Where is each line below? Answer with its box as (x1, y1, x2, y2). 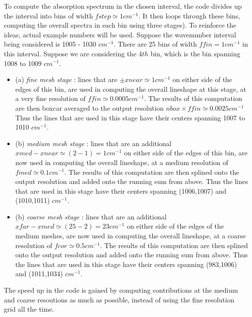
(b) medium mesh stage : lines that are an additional (15, 138, 172, 148)
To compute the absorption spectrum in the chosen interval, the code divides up (4, 1, 242, 11)
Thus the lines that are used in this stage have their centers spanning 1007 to (15, 112, 245, 122)
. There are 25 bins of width (113, 39, 197, 49)
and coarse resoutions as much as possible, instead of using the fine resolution (4, 294, 235, 304)
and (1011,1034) (15, 268, 63, 279)
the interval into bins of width (4, 10, 93, 20)
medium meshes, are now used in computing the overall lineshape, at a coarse (15, 231, 246, 241)
